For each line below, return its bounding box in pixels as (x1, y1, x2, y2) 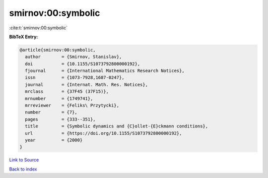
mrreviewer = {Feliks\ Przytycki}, (25, 103, 119, 109)
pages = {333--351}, (25, 117, 96, 122)
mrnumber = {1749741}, (25, 96, 93, 101)
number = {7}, (25, 110, 78, 115)
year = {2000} (25, 137, 83, 143)
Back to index (9, 166, 37, 172)
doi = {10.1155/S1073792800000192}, (25, 61, 140, 66)
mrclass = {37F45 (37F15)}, (25, 89, 109, 94)
